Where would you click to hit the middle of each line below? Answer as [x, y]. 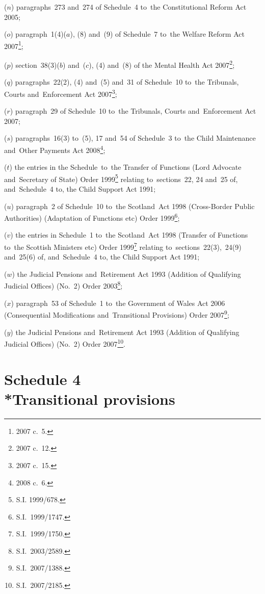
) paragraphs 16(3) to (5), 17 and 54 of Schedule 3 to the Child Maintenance [133, 138]
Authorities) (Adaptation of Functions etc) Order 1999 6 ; [92, 217]
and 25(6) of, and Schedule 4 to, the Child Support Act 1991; [102, 257]
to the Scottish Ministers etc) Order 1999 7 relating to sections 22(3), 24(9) [123, 246]
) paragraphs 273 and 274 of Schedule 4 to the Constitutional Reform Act [129, 7]
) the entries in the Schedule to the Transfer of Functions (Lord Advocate [125, 167]
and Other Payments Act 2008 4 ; [55, 149]
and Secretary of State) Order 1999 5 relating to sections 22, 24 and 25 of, [121, 178]
